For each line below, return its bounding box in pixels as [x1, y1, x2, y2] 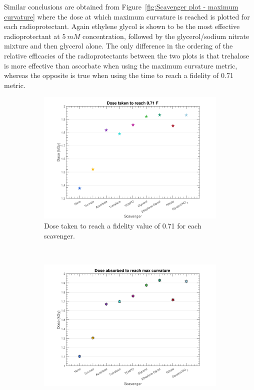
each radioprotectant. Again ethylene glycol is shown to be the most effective [4, 21, 240, 31]
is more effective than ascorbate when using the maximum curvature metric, [4, 60, 237, 70]
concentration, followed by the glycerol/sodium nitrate [82, 30, 249, 41]
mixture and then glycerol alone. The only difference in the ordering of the [4, 40, 233, 51]
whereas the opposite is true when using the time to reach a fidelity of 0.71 [4, 70, 233, 80]
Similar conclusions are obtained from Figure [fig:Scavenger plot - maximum [4, 1, 238, 11]
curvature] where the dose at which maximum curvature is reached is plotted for [4, 11, 250, 21]
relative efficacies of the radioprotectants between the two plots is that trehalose [4, 50, 249, 60]
